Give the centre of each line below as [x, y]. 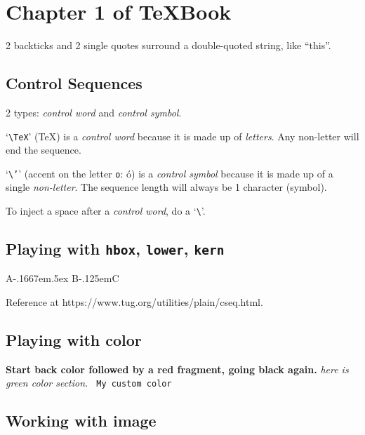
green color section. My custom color [89, 383]
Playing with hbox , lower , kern [115, 249]
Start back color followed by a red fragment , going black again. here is [177, 369]
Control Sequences [74, 83]
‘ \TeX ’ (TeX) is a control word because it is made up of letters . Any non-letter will [182, 136]
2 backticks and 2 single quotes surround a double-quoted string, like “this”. [168, 45]
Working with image [81, 421]
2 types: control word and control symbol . [94, 112]
